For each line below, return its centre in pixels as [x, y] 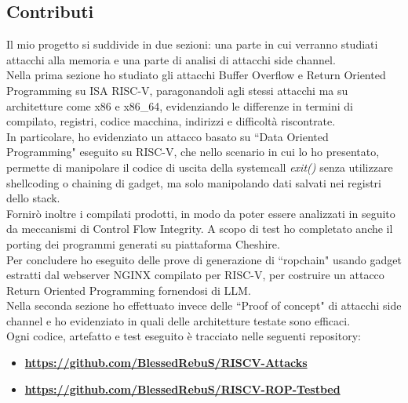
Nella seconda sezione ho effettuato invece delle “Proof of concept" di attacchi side [204, 305]
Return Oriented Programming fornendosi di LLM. [129, 290]
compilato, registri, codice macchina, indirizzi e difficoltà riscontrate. [171, 121]
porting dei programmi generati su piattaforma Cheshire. [143, 243]
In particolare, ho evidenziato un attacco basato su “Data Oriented [168, 136]
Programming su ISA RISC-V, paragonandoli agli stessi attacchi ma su [177, 90]
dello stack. [33, 198]
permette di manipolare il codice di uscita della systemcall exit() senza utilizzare [200, 167]
